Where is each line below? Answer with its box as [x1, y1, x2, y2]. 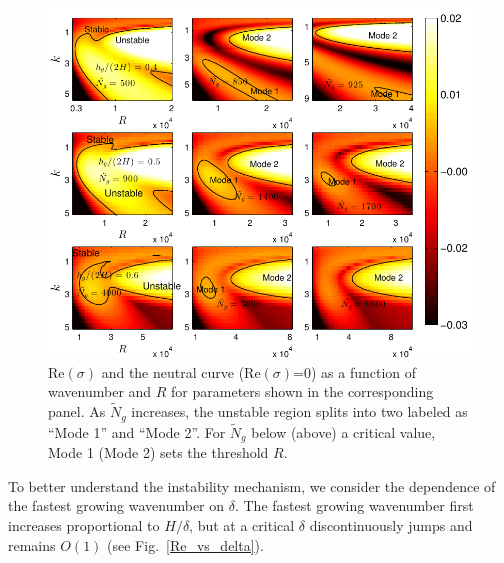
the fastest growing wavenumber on [8, 495, 225, 516]
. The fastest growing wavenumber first [234, 495, 474, 516]
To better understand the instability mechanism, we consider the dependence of [8, 475, 496, 496]
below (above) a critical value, [251, 421, 436, 442]
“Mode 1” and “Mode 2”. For [48, 421, 226, 442]
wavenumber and [48, 381, 152, 402]
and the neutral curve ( [101, 361, 245, 382]
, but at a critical [189, 515, 295, 536]
